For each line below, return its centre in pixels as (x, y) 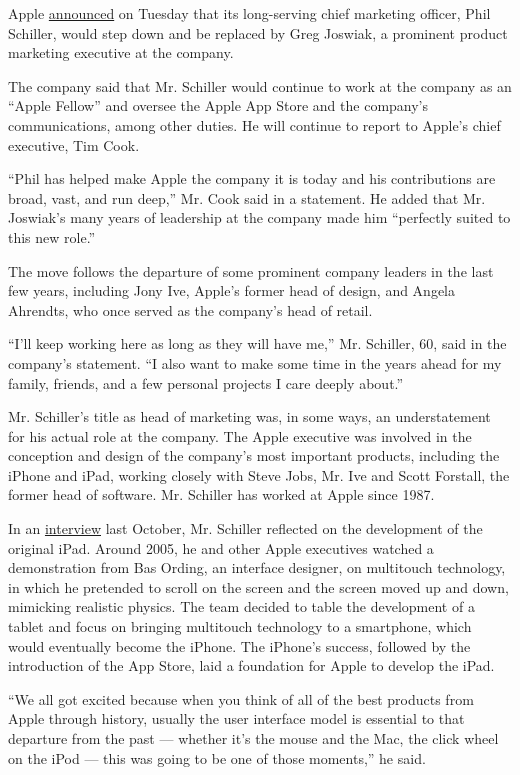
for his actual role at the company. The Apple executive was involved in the (240, 435)
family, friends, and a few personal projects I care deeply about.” (206, 382)
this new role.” (52, 236)
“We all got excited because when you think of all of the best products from (241, 698)
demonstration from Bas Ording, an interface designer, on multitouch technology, (257, 567)
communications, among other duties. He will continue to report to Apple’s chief (254, 124)
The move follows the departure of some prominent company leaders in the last (251, 270)
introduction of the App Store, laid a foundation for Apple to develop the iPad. (251, 665)
